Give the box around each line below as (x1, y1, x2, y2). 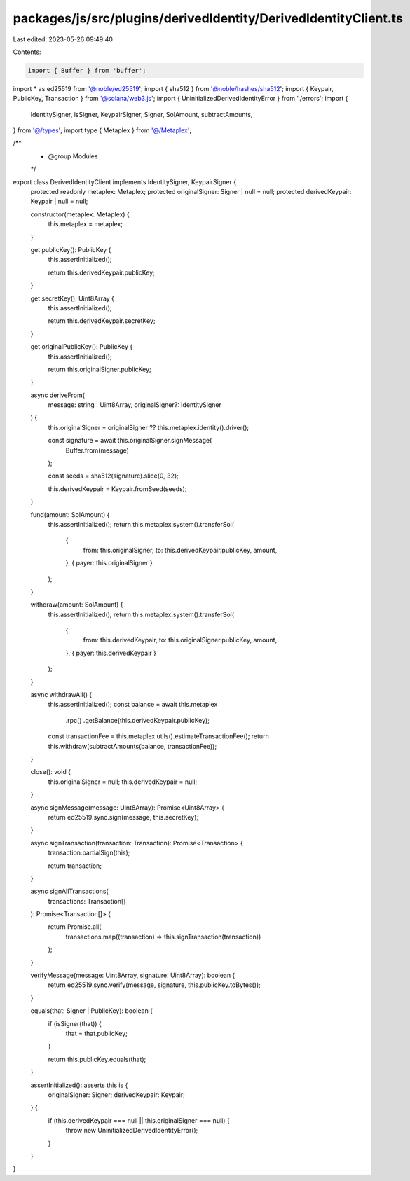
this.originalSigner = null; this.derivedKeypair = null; (48, 778, 198, 786)
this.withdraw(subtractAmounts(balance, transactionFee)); (48, 742, 217, 750)
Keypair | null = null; (30, 197, 88, 206)
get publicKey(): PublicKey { (30, 245, 111, 254)
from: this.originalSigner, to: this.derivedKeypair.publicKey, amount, (83, 546, 278, 554)
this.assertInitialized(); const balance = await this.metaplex (48, 700, 218, 709)
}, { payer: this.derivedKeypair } (65, 649, 157, 657)
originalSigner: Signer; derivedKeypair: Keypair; (48, 1090, 185, 1099)
